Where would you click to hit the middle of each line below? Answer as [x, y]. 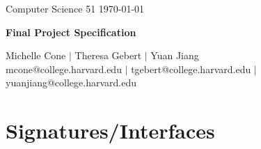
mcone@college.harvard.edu [64, 69]
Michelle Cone [36, 55]
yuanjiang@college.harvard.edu [71, 83]
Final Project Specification [71, 32]
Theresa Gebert [108, 55]
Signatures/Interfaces [110, 131]
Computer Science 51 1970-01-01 [75, 8]
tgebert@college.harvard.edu [191, 69]
